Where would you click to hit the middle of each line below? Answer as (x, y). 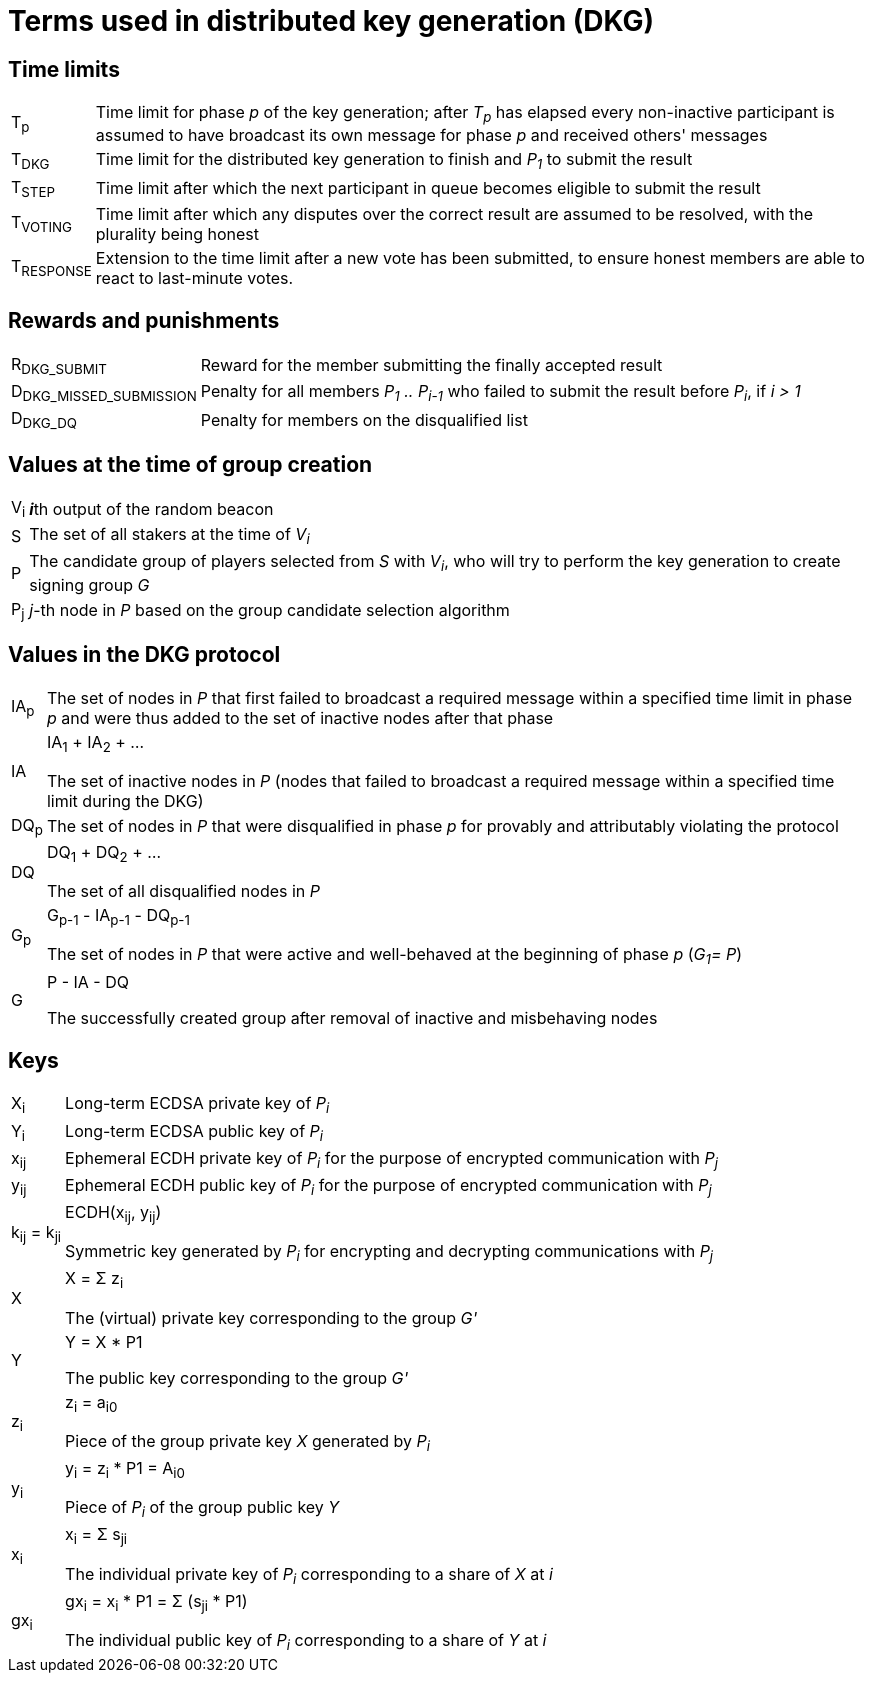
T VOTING (42, 224)
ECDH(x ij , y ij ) (113, 1214)
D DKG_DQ (44, 419)
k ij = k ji (36, 1233)
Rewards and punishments (144, 321)
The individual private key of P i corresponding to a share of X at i (309, 1575)
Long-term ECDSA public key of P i (194, 1132)
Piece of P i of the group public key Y (202, 1509)
